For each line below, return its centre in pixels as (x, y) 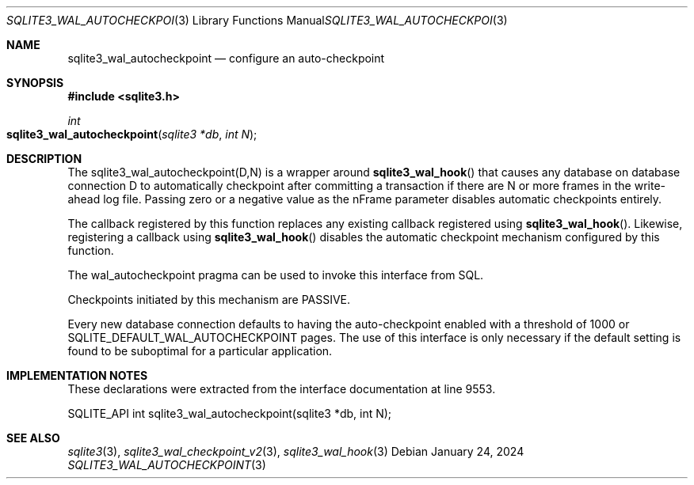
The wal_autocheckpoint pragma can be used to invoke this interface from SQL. (276, 275)
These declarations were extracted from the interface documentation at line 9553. (282, 389)
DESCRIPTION (44, 159)
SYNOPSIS (35, 83)
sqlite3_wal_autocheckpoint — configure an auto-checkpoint (226, 58)
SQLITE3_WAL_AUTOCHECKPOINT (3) (167, 465)
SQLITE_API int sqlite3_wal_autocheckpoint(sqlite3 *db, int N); (230, 413)
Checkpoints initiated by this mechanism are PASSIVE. (209, 299)
